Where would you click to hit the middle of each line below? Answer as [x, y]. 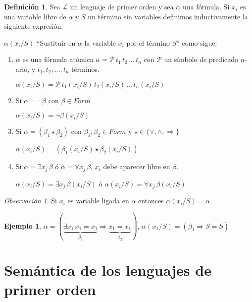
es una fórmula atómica [58, 59]
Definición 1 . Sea [32, 6]
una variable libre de [35, 16]
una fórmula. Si [206, 6]
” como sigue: [197, 42]
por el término [148, 42]
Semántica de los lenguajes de [108, 270]
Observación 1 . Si [31, 201]
